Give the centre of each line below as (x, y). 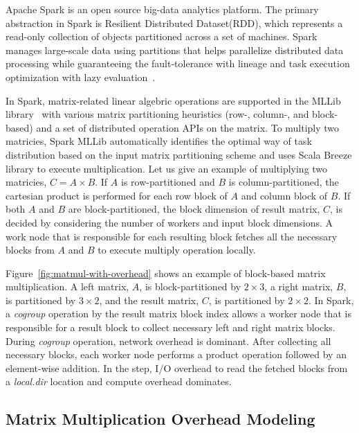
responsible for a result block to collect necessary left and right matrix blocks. (171, 327)
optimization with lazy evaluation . (81, 77)
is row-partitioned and (168, 182)
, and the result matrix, (149, 300)
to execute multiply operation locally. (177, 250)
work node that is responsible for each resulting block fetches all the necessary (172, 236)
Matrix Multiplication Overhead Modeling (160, 419)
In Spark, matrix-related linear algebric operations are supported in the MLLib (173, 100)
